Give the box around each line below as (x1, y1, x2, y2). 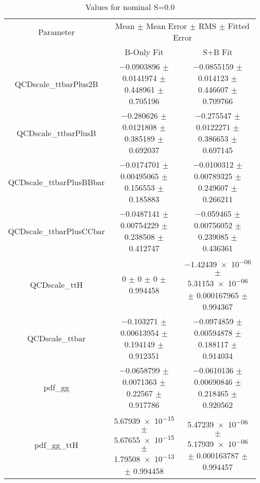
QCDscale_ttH (29, 278, 83, 290)
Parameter (38, 26, 75, 38)
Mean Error (146, 20, 187, 32)
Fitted (227, 20, 250, 32)
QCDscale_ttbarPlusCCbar (8, 225, 105, 237)
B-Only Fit (124, 46, 163, 58)
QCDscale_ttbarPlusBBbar (8, 176, 105, 188)
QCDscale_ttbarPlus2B (14, 78, 98, 90)
